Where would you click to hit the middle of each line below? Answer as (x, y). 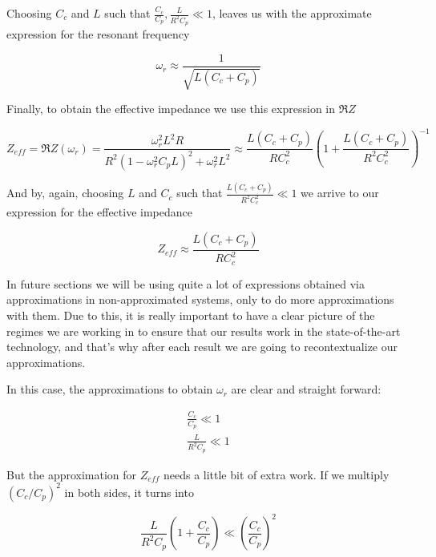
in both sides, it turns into (129, 492)
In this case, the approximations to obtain (110, 389)
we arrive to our (340, 193)
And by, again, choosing (65, 193)
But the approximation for (72, 474)
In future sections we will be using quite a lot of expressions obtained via (186, 283)
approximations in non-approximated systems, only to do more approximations (200, 299)
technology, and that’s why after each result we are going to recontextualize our (202, 347)
